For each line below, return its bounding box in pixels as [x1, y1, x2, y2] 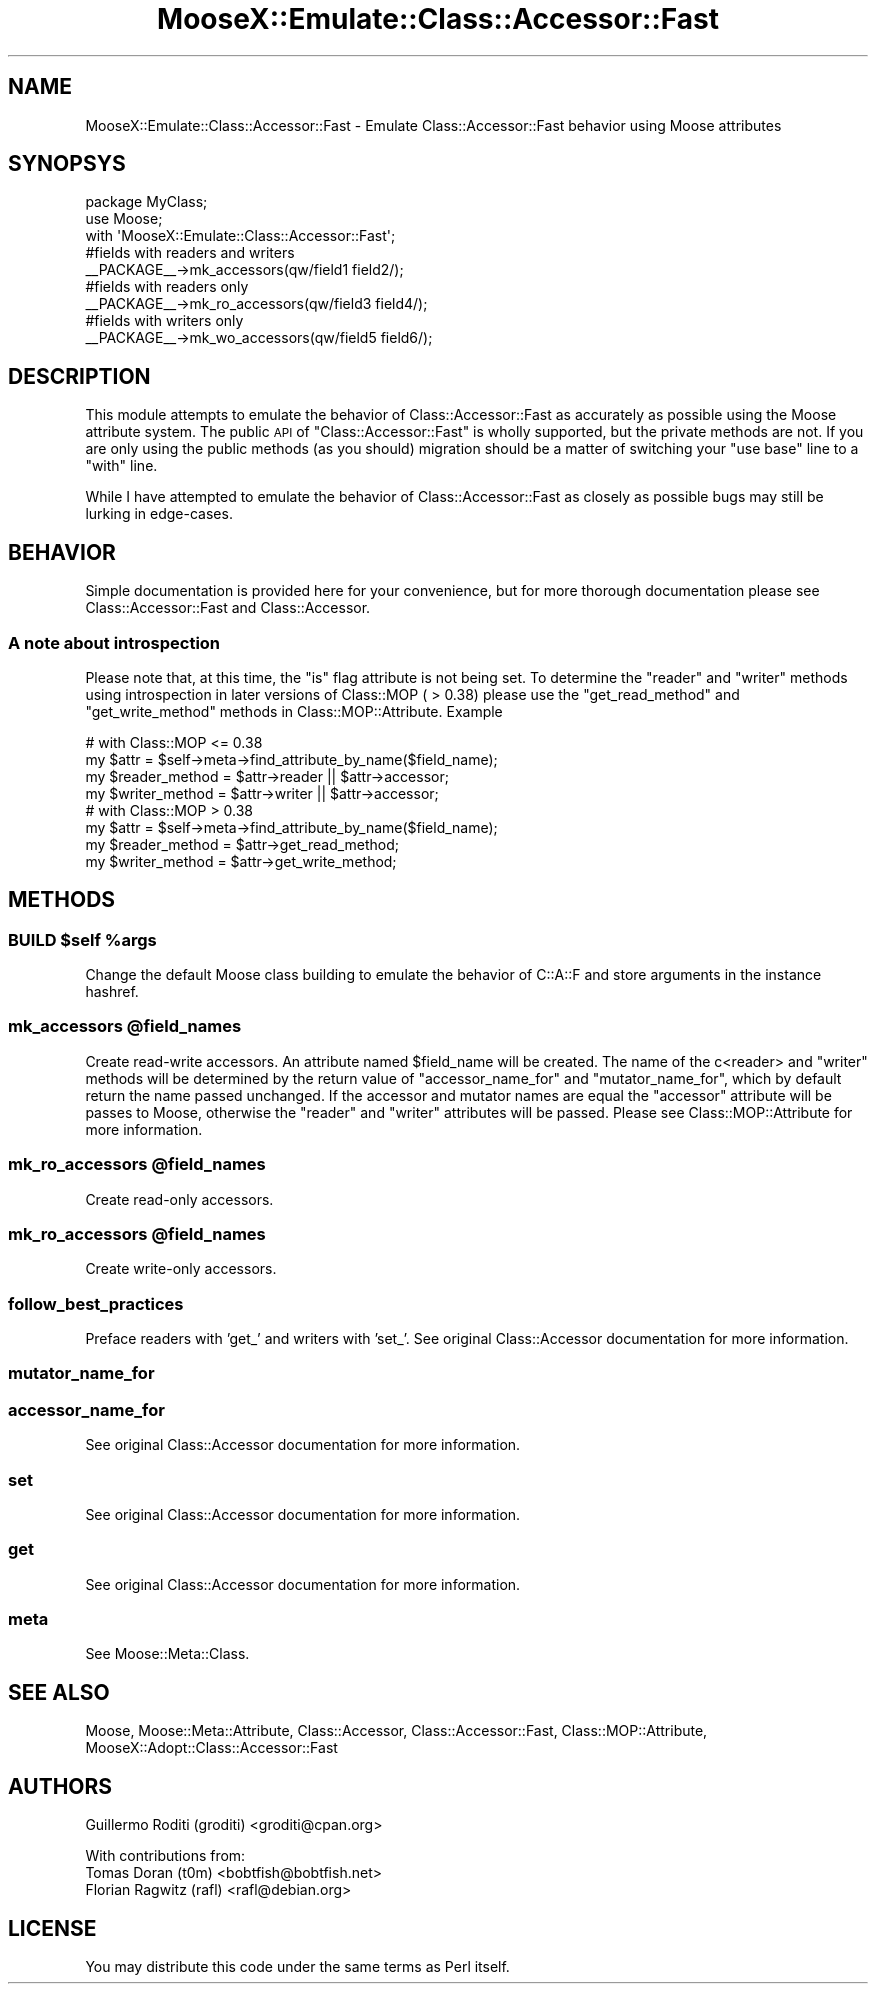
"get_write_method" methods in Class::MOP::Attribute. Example [85, 702, 503, 720]
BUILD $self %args [8, 929, 157, 950]
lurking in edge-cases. [85, 505, 233, 523]
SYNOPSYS [8, 151, 126, 177]
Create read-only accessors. [85, 1190, 274, 1208]
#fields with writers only [85, 312, 244, 330]
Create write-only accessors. [85, 1260, 277, 1278]
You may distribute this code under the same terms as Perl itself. [85, 1958, 510, 1975]
